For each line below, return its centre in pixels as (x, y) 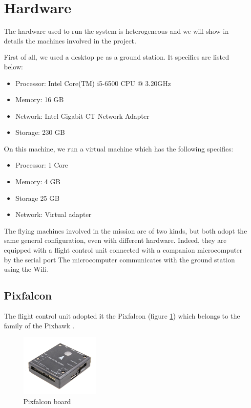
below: (13, 66)
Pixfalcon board (47, 401)
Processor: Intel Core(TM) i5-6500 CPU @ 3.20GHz (93, 83)
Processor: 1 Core (42, 165)
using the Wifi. (26, 269)
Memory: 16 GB (40, 99)
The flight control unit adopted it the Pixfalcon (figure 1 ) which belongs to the (122, 316)
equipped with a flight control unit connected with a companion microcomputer (123, 250)
